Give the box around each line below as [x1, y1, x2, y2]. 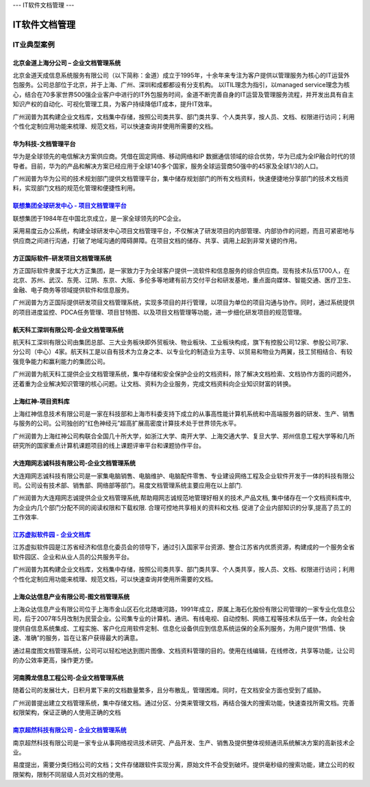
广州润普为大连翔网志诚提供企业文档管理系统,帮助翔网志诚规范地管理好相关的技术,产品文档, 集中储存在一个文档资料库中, [12, 494, 352, 502]
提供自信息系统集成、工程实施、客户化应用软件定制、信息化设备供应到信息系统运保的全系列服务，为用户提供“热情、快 [12, 624, 346, 632]
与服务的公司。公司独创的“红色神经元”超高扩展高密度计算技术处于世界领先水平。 [12, 419, 241, 428]
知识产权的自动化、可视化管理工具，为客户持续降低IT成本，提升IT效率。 [12, 100, 216, 108]
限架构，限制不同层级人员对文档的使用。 [12, 770, 127, 778]
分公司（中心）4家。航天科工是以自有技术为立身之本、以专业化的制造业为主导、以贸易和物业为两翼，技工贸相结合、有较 [12, 348, 353, 356]
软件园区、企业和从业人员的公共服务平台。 [12, 553, 133, 561]
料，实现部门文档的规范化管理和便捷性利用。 [12, 184, 139, 192]
